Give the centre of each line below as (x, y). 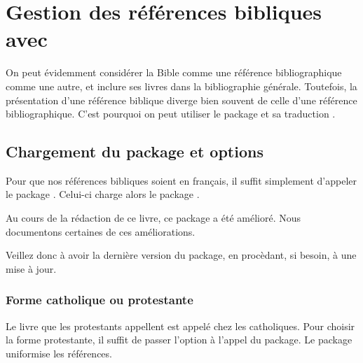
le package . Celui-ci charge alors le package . (103, 194)
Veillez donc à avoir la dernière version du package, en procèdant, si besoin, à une (181, 255)
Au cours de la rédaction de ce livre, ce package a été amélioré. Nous (153, 218)
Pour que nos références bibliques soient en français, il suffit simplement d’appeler (181, 180)
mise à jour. (31, 268)
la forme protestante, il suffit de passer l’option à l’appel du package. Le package (179, 340)
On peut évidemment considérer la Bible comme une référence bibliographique (174, 72)
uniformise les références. (59, 353)
